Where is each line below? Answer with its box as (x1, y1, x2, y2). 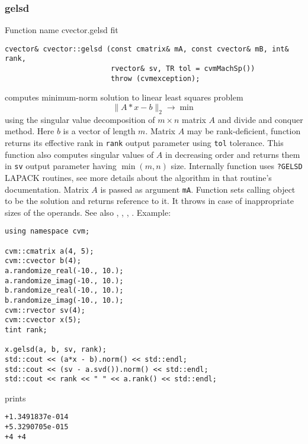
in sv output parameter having (5, 160, 117, 172)
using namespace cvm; (5, 227, 90, 236)
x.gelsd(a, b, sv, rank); (5, 345, 107, 354)
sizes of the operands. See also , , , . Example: (5, 206, 171, 218)
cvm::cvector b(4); (5, 257, 81, 265)
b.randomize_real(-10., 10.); (5, 286, 124, 295)
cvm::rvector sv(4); (5, 306, 86, 315)
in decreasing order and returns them (165, 148, 300, 160)
